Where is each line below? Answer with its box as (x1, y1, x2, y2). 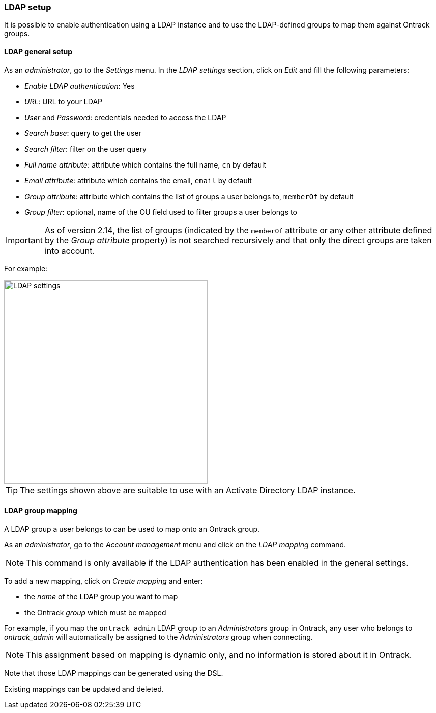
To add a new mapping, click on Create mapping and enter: (4, 576, 203, 585)
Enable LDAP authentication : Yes (24, 81, 135, 90)
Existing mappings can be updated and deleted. (4, 684, 164, 693)
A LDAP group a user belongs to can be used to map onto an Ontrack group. (4, 524, 260, 533)
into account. (44, 245, 95, 256)
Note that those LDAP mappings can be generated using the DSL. (4, 668, 223, 677)
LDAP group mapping (4, 506, 77, 515)
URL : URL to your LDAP (24, 97, 102, 106)
